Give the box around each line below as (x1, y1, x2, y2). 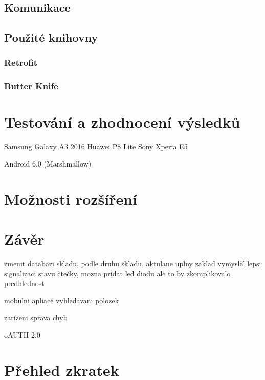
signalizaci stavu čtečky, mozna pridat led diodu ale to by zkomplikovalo (4, 268, 231, 278)
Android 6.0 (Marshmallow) (4, 158, 92, 169)
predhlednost (4, 278, 45, 289)
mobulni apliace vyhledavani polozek (4, 295, 119, 305)
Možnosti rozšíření (4, 188, 138, 209)
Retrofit (4, 56, 37, 69)
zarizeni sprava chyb (4, 312, 68, 323)
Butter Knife (4, 80, 58, 92)
